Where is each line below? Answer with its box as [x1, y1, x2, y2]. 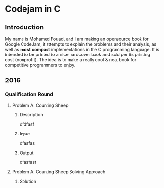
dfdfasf [19, 121, 34, 127]
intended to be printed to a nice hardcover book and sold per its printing [5, 52, 151, 57]
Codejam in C [5, 3, 61, 15]
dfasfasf [19, 159, 37, 165]
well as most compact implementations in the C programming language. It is [5, 47, 160, 52]
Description [19, 111, 43, 117]
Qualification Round [5, 91, 54, 98]
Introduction [5, 23, 44, 31]
